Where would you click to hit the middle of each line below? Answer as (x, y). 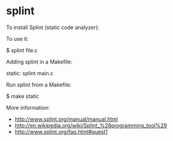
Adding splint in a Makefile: (39, 62)
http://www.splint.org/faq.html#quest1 (61, 132)
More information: (28, 107)
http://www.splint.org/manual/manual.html (66, 119)
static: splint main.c (30, 73)
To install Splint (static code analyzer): (53, 27)
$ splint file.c (22, 50)
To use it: (17, 39)
